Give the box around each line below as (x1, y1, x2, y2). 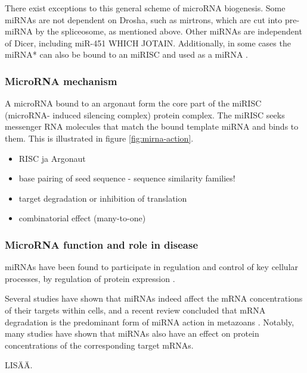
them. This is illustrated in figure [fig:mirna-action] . (5, 131, 194, 144)
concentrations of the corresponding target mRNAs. (5, 338, 194, 351)
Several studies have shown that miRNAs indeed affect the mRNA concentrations (5, 292, 303, 305)
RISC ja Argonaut (18, 152, 86, 164)
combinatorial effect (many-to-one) (18, 212, 146, 224)
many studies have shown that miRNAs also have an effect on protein (5, 327, 259, 340)
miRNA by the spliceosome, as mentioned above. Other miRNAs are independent (5, 25, 302, 37)
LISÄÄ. (5, 359, 33, 371)
